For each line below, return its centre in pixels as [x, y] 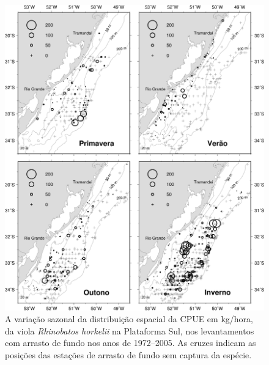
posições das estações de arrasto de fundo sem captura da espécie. [128, 355]
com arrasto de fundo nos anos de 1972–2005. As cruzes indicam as [131, 343]
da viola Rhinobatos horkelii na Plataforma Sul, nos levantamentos [130, 330]
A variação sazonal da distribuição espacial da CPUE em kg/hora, [129, 319]
